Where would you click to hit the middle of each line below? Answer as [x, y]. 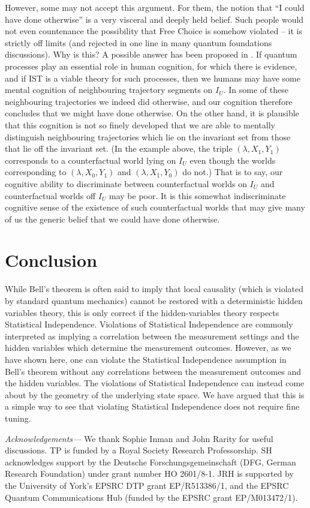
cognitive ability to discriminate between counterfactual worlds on [126, 183]
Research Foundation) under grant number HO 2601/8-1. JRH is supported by [149, 474]
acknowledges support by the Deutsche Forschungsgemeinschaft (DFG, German [151, 462]
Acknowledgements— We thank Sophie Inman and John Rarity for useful [139, 438]
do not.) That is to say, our [233, 172]
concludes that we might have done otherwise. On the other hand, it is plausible [152, 113]
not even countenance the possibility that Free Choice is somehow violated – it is [154, 31]
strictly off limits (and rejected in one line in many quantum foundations [139, 42]
